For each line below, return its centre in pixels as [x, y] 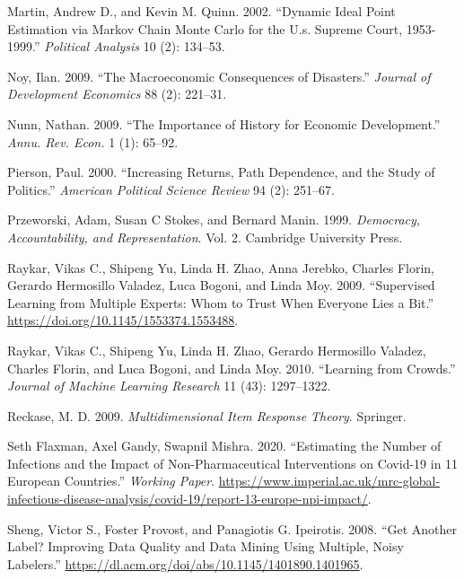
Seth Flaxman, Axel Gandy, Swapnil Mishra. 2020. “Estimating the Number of [224, 446]
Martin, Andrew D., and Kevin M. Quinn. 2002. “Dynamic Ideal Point [201, 11]
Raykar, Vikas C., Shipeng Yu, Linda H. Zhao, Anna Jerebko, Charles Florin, [221, 267]
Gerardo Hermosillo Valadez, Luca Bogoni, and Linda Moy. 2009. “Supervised [221, 285]
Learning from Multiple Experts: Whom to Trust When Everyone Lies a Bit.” [221, 302]
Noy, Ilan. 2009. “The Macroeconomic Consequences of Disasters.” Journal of [219, 76]
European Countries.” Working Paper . [111, 481]
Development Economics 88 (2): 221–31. [117, 94]
